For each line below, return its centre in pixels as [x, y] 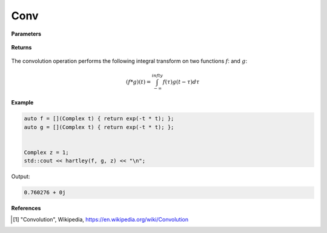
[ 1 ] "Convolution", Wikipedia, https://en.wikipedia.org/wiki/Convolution [101, 219]
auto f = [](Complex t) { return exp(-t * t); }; [99, 119]
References [26, 208]
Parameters [26, 34]
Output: [21, 177]
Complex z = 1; [46, 152]
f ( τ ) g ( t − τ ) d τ [181, 82]
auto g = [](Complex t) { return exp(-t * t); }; [99, 127]
